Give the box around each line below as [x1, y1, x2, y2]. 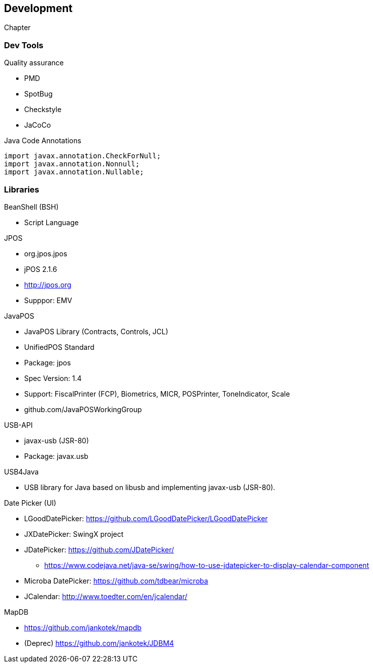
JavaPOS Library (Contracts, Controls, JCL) [24, 327, 168, 336]
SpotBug [24, 89, 53, 99]
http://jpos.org [24, 280, 71, 289]
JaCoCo [24, 121, 51, 130]
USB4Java [4, 467, 39, 476]
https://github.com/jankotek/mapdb [24, 623, 142, 632]
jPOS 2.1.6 [24, 264, 57, 273]
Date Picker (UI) [4, 498, 56, 507]
